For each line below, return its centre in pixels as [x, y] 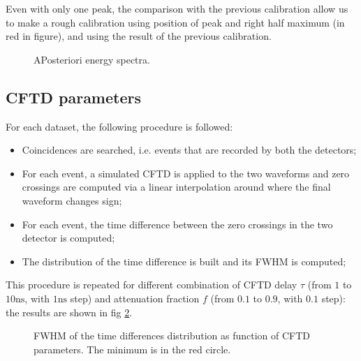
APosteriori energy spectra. [92, 59]
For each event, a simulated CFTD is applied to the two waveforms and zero [186, 173]
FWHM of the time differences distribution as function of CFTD [172, 336]
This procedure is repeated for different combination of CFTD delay [152, 285]
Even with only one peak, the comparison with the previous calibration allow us [177, 8]
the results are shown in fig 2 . [69, 312]
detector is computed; [68, 238]
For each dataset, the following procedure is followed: [119, 126]
